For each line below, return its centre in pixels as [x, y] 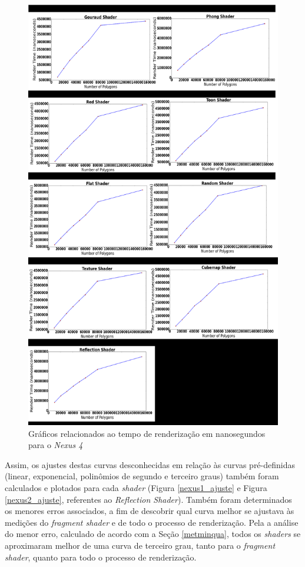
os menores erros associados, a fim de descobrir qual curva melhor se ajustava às [150, 511]
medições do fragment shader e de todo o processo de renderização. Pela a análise [152, 522]
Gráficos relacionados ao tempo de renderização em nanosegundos [147, 433]
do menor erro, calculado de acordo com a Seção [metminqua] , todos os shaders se [153, 534]
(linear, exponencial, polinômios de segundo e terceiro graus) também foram [142, 476]
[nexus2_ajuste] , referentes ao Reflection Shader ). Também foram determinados [148, 499]
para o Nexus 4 [56, 445]
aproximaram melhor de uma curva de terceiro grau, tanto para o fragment [140, 546]
